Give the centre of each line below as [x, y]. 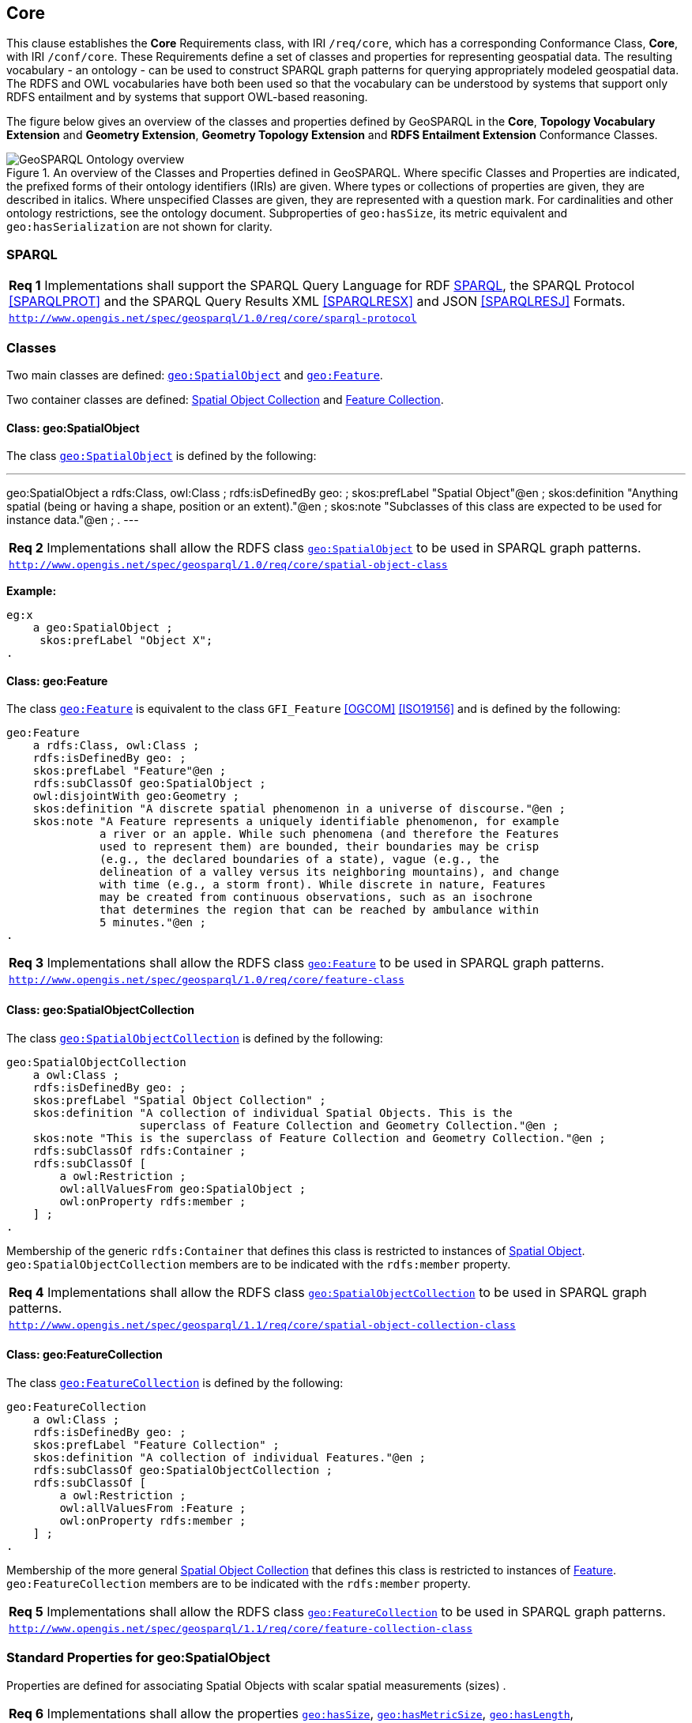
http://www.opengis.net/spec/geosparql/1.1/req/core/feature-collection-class [241, 1628]
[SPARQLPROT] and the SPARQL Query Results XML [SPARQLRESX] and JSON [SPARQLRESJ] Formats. [317, 302]
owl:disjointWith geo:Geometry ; [136, 796]
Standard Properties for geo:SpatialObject [138, 1658]
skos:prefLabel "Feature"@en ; [130, 771]
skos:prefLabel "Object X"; [126, 641]
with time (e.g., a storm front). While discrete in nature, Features [323, 885]
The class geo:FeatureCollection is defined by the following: [175, 1382]
